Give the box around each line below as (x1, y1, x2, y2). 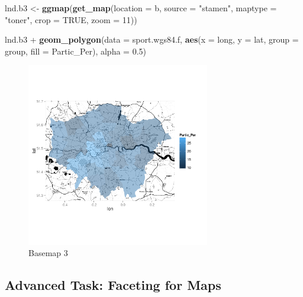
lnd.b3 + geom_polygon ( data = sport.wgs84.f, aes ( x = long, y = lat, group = (5, 33, 299, 46)
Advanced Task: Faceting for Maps (5, 276, 221, 294)
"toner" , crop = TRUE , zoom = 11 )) (5, 13, 137, 25)
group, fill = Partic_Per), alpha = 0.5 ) (5, 44, 146, 57)
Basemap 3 (28, 247, 68, 259)
